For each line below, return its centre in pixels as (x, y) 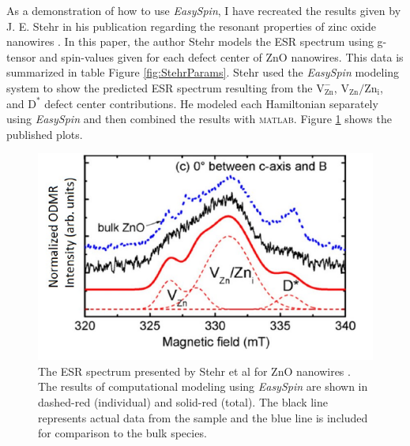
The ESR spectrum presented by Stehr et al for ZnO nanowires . (194, 371)
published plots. (45, 134)
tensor (21, 56)
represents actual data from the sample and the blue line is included (203, 417)
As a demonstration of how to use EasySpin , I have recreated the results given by (204, 10)
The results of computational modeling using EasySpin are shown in (203, 386)
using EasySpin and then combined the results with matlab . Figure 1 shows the (199, 119)
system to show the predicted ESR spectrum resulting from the (160, 87)
